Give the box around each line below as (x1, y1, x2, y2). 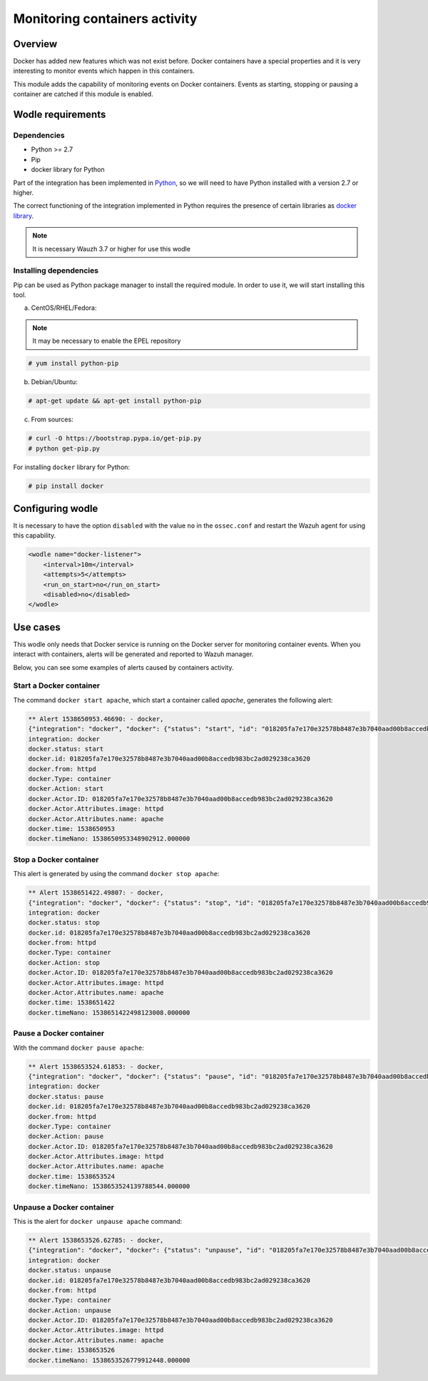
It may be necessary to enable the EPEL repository (32, 336, 181, 346)
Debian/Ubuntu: (31, 378, 78, 386)
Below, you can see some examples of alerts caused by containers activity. (13, 663, 234, 671)
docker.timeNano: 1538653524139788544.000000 (28, 1182, 190, 1190)
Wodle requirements (13, 109, 106, 121)
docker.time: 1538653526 (28, 1346, 116, 1355)
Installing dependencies (13, 266, 99, 276)
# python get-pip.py (28, 444, 100, 453)
